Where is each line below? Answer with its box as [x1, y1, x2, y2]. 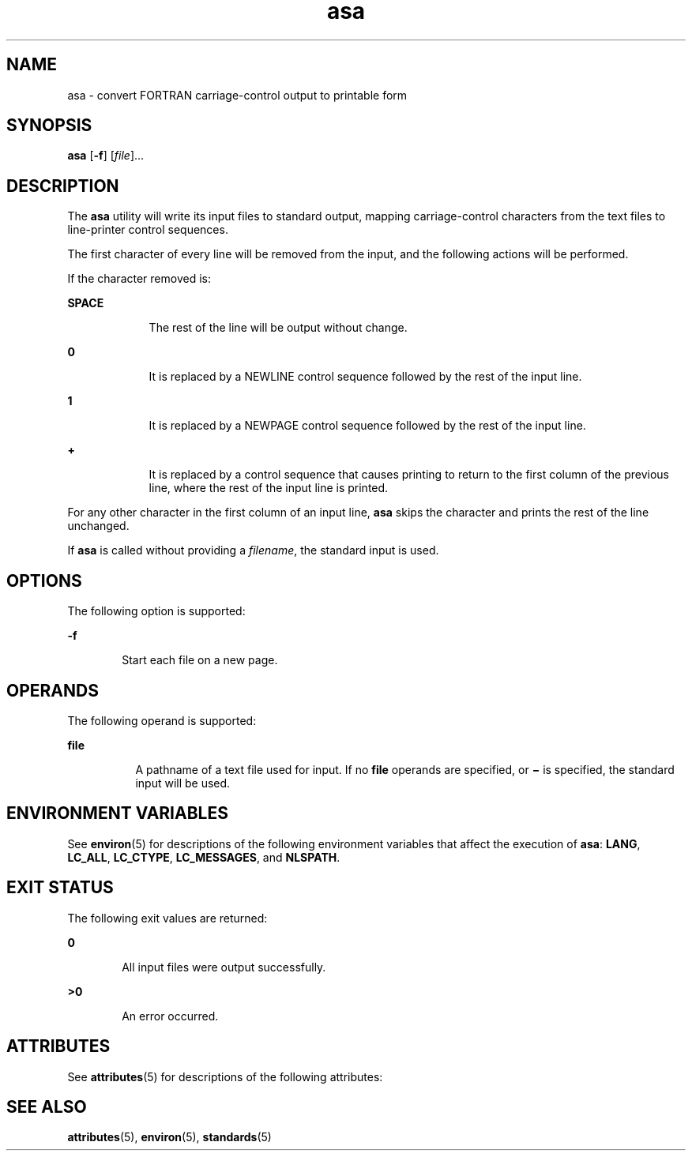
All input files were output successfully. [122, 960, 326, 974]
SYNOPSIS [6, 115, 92, 136]
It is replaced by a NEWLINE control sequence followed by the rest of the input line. [149, 370, 582, 384]
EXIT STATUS [6, 877, 114, 898]
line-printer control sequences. [67, 223, 228, 237]
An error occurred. [122, 1009, 219, 1023]
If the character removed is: [67, 272, 211, 286]
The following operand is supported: [67, 713, 257, 727]
